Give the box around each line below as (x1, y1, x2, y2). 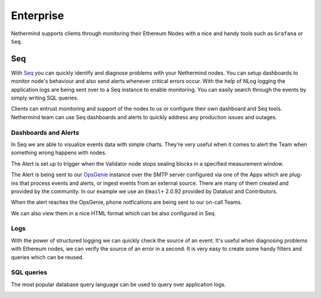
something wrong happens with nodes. (11, 149, 107, 156)
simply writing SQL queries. (11, 94, 78, 101)
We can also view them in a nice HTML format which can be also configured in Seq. (11, 209, 216, 217)
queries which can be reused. (11, 253, 84, 260)
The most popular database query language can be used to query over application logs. (11, 281, 226, 288)
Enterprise (11, 9, 64, 22)
